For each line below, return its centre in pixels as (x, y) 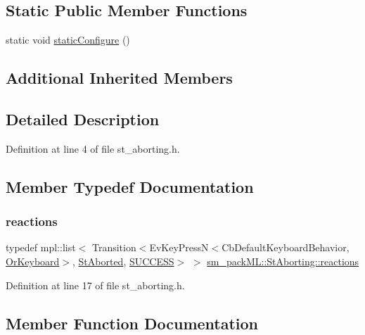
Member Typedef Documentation (130, 186)
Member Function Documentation (132, 323)
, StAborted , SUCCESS (123, 261)
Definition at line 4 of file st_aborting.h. (93, 148)
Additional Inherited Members (119, 78)
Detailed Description (83, 119)
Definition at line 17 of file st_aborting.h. (95, 285)
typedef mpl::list (41, 247)
